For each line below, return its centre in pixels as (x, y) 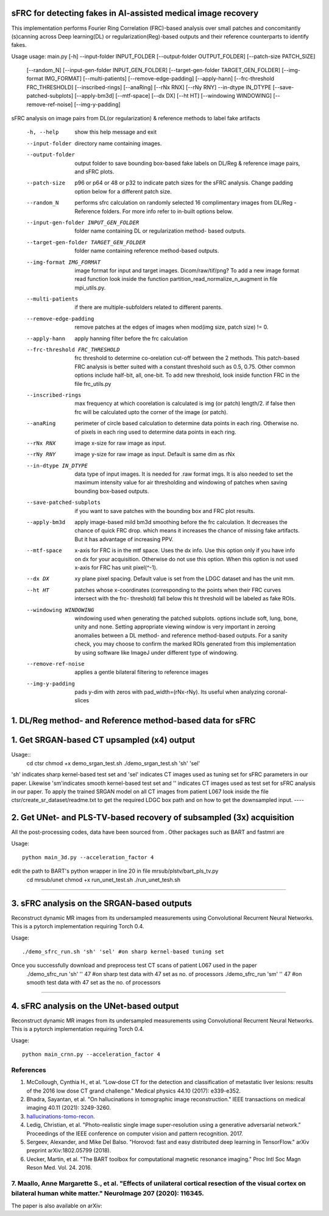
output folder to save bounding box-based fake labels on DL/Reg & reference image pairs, (187, 163)
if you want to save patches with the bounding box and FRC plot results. (165, 511)
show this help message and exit (115, 132)
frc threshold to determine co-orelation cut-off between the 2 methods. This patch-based (187, 358)
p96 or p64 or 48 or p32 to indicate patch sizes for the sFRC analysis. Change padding (184, 183)
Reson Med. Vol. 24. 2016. (59, 1168)
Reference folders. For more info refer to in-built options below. (154, 211)
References (29, 1070)
